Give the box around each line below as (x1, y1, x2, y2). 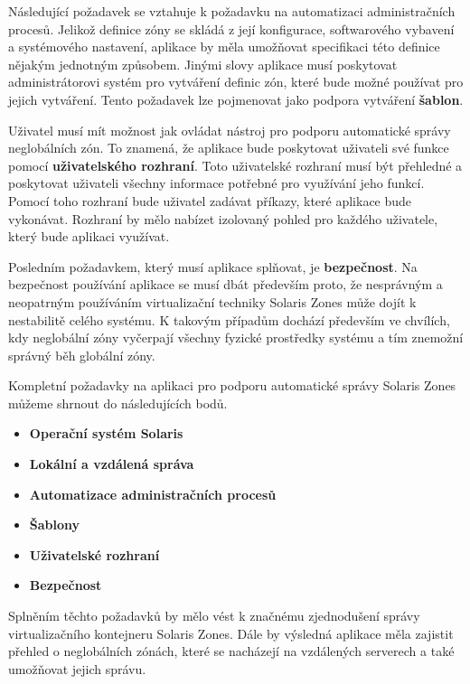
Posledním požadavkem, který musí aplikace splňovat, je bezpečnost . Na (8, 257, 418, 276)
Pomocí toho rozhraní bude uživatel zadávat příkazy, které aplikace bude (8, 191, 412, 210)
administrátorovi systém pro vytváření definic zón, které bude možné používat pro (8, 72, 464, 91)
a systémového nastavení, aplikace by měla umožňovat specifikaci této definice (8, 37, 440, 56)
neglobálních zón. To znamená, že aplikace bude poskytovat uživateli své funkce (8, 138, 449, 157)
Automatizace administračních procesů (29, 484, 277, 503)
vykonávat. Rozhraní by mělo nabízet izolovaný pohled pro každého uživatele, (8, 209, 438, 228)
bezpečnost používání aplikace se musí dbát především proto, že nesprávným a (8, 275, 443, 294)
